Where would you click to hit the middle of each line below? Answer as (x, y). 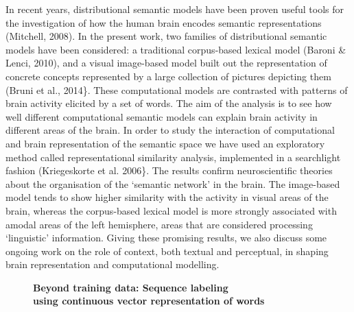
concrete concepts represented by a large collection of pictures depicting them (168, 76)
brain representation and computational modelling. (113, 264)
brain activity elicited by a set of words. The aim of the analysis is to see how (169, 103)
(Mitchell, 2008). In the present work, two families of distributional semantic (166, 36)
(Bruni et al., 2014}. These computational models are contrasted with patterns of (177, 89)
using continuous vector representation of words (149, 301)
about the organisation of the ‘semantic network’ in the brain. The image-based (173, 183)
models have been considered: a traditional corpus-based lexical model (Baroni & (176, 49)
